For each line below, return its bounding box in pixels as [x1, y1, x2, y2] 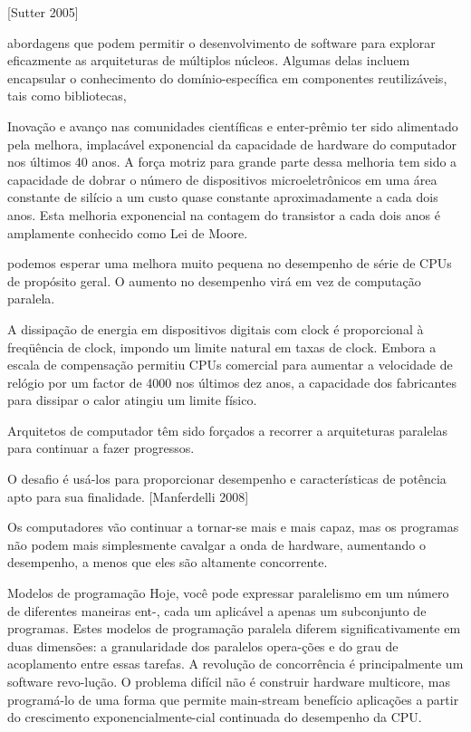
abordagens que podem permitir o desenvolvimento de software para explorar [7, 33, 436, 52]
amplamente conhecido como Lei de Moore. [7, 223, 248, 242]
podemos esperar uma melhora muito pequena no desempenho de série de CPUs [7, 254, 452, 273]
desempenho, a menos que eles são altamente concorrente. [7, 553, 328, 572]
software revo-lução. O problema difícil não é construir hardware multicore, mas [7, 672, 450, 690]
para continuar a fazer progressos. [7, 438, 195, 457]
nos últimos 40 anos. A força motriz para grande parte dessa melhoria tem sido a [7, 152, 457, 171]
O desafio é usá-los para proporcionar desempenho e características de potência [7, 469, 447, 488]
